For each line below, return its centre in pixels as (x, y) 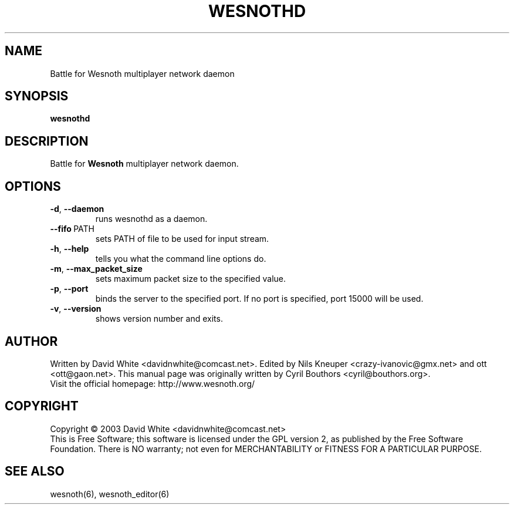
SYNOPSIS (37, 96)
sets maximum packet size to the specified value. (191, 279)
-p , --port (69, 289)
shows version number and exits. (159, 319)
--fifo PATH (72, 229)
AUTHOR (31, 341)
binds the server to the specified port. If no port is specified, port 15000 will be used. (259, 299)
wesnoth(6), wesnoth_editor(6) (110, 494)
